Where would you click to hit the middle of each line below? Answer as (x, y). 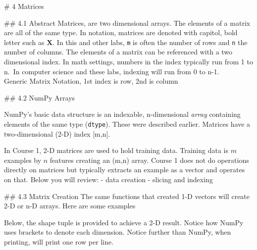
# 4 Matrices (24, 6)
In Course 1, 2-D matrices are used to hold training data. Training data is (116, 150)
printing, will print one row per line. (59, 242)
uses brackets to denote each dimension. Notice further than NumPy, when (118, 232)
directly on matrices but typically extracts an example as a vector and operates (125, 170)
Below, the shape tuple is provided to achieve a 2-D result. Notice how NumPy (124, 222)
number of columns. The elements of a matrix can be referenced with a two (118, 52)
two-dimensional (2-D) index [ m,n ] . (57, 133)
